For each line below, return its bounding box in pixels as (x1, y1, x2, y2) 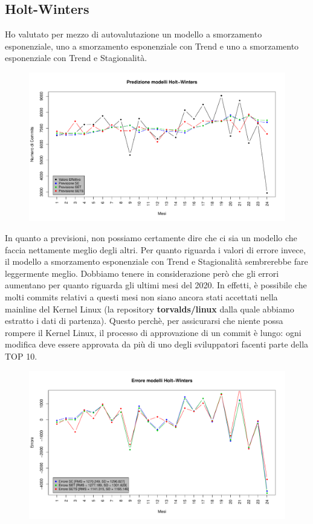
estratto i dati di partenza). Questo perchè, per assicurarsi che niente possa (5, 314, 283, 327)
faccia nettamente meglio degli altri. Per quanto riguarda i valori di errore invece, (5, 243, 306, 256)
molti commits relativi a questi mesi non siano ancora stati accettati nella (5, 291, 278, 303)
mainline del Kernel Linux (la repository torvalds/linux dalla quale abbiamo (5, 302, 294, 315)
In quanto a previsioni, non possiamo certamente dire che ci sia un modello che (5, 231, 297, 244)
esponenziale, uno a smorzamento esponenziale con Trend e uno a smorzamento (5, 39, 299, 52)
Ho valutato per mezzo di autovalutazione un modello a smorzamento (5, 28, 262, 40)
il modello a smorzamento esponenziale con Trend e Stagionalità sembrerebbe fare (5, 255, 308, 268)
